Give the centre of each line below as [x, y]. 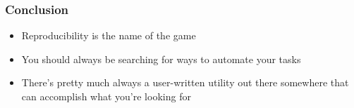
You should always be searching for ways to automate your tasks [161, 59]
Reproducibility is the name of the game [109, 35]
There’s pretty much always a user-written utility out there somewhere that [185, 82]
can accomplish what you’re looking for [106, 96]
